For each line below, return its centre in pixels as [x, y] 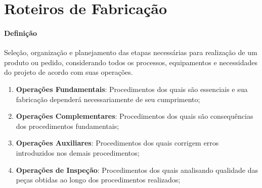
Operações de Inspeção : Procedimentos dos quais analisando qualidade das [137, 170]
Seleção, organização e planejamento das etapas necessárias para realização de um [131, 52]
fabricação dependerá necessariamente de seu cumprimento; [108, 99]
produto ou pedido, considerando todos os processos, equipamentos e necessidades [131, 62]
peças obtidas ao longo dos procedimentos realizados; [98, 180]
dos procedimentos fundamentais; [68, 126]
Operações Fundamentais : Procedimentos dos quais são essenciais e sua [132, 89]
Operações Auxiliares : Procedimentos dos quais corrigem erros [117, 143]
